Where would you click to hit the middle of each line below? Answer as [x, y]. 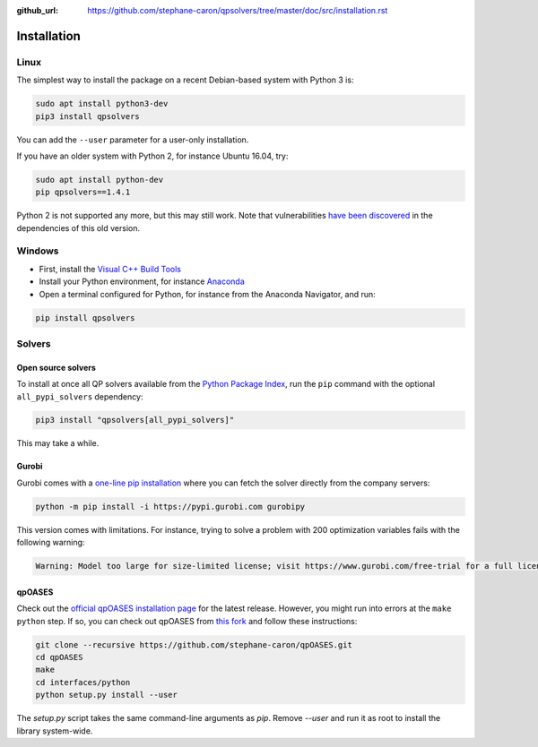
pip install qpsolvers [85, 318]
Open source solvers [56, 367]
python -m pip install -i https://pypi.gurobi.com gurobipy [170, 507]
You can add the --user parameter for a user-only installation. [133, 140]
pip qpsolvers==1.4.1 [83, 192]
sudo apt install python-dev [100, 180]
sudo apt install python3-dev [102, 104]
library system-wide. [55, 731]
